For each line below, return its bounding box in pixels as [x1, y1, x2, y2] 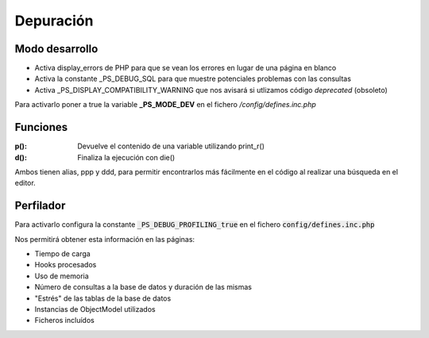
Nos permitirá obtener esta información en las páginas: [14, 234, 195, 244]
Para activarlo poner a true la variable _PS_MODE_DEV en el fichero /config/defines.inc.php [14, 100, 317, 109]
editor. [14, 179, 36, 188]
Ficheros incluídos [34, 316, 95, 325]
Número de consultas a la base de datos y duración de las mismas [34, 282, 252, 292]
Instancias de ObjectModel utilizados [34, 304, 156, 313]
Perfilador [14, 199, 66, 213]
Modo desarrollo [14, 42, 99, 56]
